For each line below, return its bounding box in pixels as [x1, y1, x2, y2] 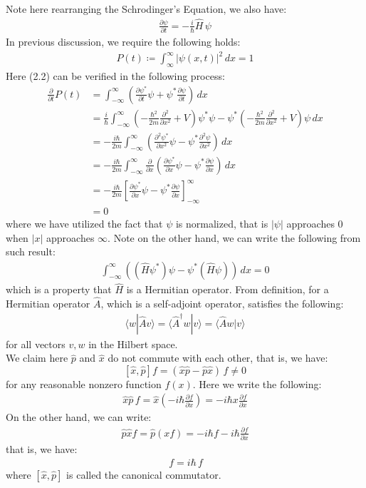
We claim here [6, 350, 68, 365]
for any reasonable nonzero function [6, 376, 162, 391]
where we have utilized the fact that [6, 216, 163, 231]
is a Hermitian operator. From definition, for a [126, 282, 329, 297]
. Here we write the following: [192, 376, 322, 391]
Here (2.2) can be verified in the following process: [6, 68, 225, 83]
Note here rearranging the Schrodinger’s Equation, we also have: [6, 1, 287, 16]
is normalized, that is [175, 216, 268, 231]
